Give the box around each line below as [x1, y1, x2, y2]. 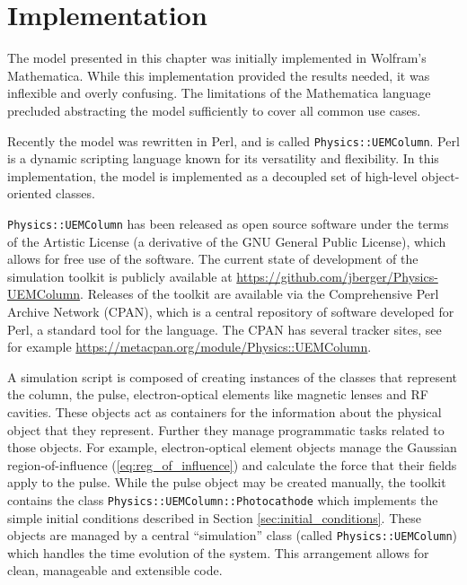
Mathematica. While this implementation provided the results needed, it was [7, 65, 430, 84]
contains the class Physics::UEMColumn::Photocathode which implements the [7, 490, 438, 509]
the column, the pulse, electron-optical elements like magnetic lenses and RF [7, 385, 428, 404]
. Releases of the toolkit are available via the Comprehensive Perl [80, 284, 439, 303]
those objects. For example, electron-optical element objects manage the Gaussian [7, 438, 457, 457]
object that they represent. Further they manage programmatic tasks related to [7, 420, 445, 439]
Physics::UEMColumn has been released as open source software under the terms [7, 214, 449, 232]
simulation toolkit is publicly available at [7, 266, 233, 285]
